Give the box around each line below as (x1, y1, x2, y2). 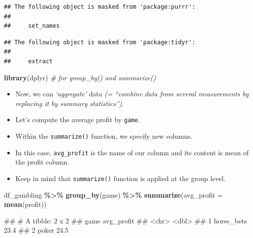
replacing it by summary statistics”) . (15, 98, 124, 108)
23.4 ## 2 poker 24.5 (4, 225, 69, 235)
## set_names (4, 22, 60, 30)
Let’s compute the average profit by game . (15, 114, 140, 125)
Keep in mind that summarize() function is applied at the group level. (15, 173, 226, 183)
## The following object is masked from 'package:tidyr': (4, 38, 196, 46)
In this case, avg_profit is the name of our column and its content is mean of (15, 147, 249, 157)
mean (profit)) (4, 199, 47, 209)
